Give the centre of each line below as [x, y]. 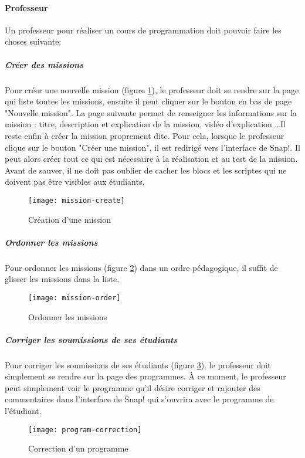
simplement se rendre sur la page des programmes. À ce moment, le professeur [145, 376]
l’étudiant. [23, 411]
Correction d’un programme [78, 448]
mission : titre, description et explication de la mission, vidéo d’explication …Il [145, 124]
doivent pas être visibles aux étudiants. [75, 181]
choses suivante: [33, 41]
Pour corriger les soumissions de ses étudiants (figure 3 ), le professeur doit [138, 364]
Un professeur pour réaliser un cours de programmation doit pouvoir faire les [143, 30]
